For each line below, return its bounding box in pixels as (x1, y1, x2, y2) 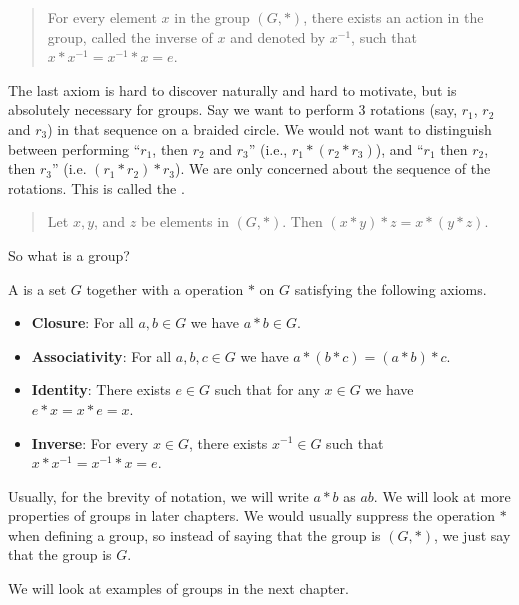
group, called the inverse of (47, 26, 213, 47)
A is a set (8, 278, 67, 299)
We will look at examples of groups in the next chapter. (8, 578, 349, 599)
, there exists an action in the (303, 7, 484, 27)
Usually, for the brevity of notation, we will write (8, 485, 309, 506)
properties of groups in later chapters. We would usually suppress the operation (8, 505, 495, 526)
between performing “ (8, 138, 141, 159)
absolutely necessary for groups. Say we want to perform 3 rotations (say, (8, 99, 458, 120)
